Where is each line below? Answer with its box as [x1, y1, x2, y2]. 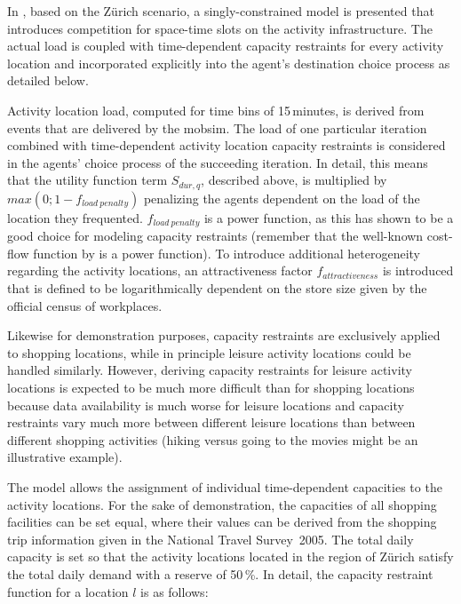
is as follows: [140, 582, 209, 600]
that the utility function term [7, 171, 168, 189]
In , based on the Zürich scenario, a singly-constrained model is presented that [7, 2, 434, 20]
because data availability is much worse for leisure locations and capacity [7, 395, 404, 414]
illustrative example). [7, 448, 123, 466]
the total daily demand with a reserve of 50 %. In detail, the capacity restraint [7, 564, 433, 583]
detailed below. [7, 71, 89, 90]
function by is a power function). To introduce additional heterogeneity [33, 243, 420, 262]
